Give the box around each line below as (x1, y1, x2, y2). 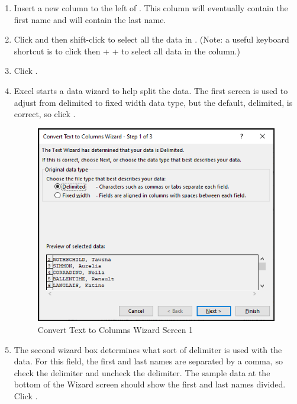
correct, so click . (14, 108, 76, 120)
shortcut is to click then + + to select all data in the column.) (14, 44, 240, 57)
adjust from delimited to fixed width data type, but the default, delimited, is (14, 96, 293, 108)
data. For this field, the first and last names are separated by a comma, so (14, 355, 283, 367)
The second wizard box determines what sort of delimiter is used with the (14, 343, 282, 355)
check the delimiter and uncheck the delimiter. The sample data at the (14, 366, 270, 379)
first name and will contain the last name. (14, 13, 166, 25)
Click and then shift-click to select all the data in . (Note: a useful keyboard (14, 33, 289, 46)
